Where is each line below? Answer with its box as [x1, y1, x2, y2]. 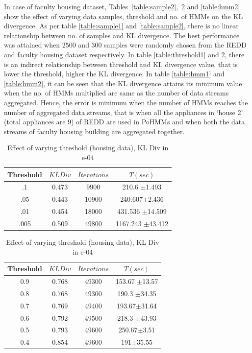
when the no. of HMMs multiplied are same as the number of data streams [4, 88, 229, 98]
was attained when [4, 40, 60, 50]
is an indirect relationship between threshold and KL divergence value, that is [4, 59, 238, 69]
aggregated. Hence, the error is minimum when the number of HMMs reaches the [4, 97, 248, 107]
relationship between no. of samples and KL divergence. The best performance [4, 30, 240, 40]
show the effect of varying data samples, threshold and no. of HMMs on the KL [4, 11, 243, 21]
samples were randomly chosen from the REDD [104, 40, 247, 50]
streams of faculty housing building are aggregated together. [4, 126, 185, 136]
